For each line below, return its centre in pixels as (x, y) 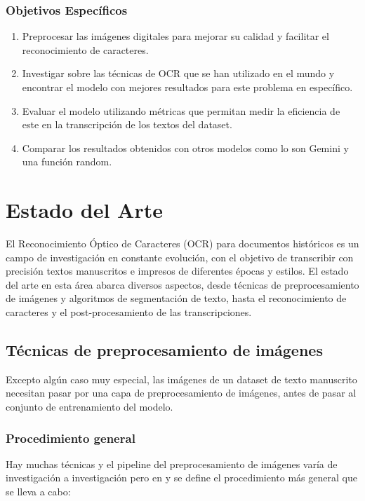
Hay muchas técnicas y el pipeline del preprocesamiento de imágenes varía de (172, 464)
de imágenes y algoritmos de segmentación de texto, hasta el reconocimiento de (176, 298)
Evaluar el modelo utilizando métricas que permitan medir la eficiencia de (181, 110)
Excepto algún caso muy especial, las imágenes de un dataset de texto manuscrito (181, 379)
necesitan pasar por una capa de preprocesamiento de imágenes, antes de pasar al (181, 393)
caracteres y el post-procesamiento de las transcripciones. (129, 312)
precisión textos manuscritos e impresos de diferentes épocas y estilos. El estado (177, 271)
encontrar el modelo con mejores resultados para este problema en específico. (187, 87)
